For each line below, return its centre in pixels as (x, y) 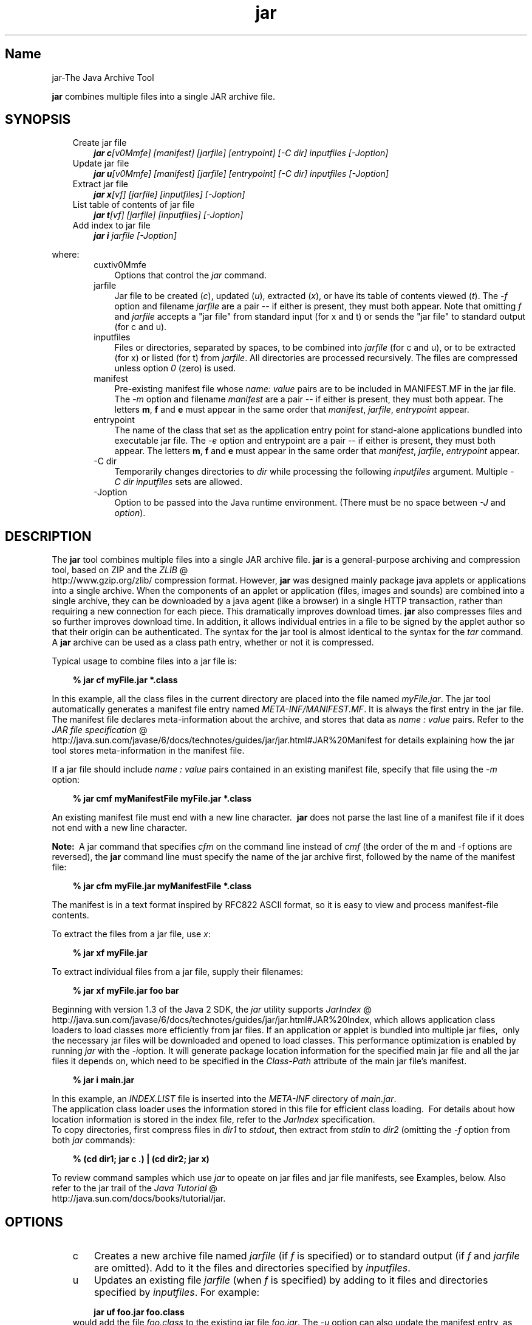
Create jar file (100, 143)
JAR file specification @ (100, 730)
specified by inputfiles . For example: (177, 1292)
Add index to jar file (111, 225)
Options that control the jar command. (190, 275)
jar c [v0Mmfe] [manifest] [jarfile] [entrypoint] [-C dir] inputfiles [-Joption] (241, 153)
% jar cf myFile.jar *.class (125, 680)
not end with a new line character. (119, 828)
